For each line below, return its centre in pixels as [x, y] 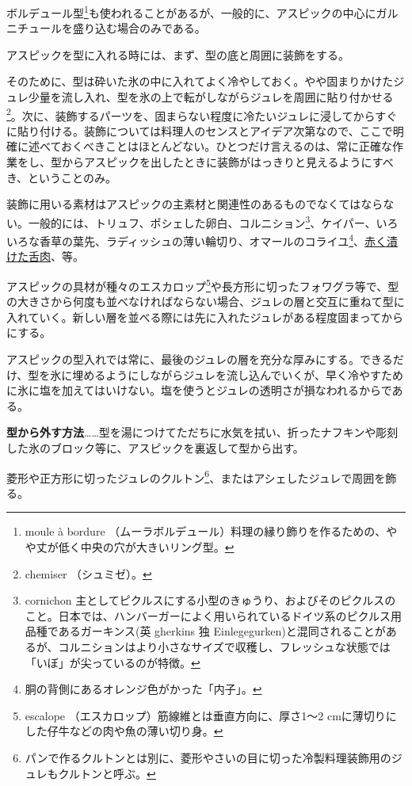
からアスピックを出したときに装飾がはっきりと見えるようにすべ [227, 162]
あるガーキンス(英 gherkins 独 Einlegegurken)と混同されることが [222, 631]
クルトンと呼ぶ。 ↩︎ [107, 773]
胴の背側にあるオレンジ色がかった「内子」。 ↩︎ [143, 689]
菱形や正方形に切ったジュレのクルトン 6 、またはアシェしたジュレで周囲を [196, 476]
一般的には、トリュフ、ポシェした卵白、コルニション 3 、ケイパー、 [202, 221]
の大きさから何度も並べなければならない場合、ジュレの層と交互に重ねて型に [206, 301]
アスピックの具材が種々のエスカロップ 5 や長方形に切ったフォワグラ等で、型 [203, 284]
